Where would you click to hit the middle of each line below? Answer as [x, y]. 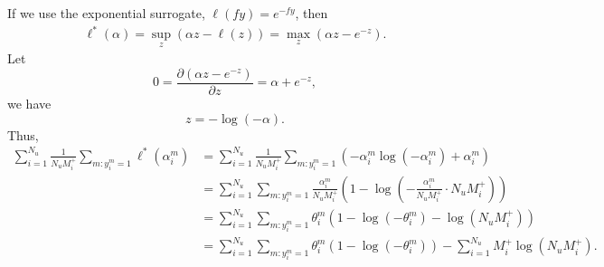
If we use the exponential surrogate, [106, 13]
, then [311, 13]
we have [29, 103]
